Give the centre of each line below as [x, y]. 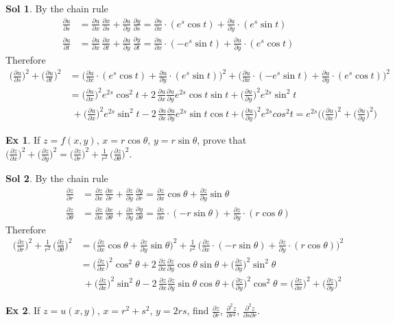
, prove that [222, 140]
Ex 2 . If [23, 310]
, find [198, 310]
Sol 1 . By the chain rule [57, 8]
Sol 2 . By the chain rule [57, 178]
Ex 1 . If [23, 140]
